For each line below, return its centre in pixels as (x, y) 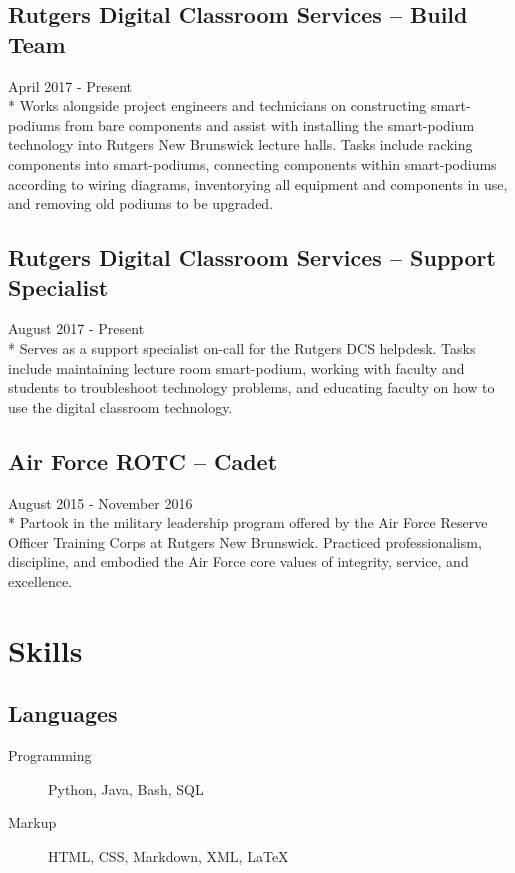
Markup (32, 822)
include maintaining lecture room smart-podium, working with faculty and (236, 367)
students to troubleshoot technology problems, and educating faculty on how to (251, 387)
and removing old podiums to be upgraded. (141, 203)
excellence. (40, 580)
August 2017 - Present (76, 328)
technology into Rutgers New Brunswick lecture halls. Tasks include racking (240, 144)
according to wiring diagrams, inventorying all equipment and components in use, (258, 183)
